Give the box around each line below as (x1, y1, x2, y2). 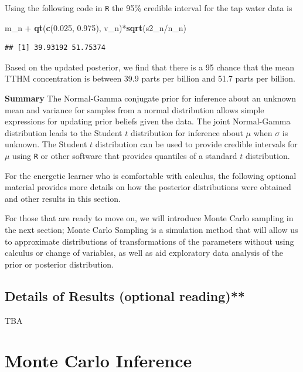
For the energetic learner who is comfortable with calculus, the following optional (5, 169, 297, 181)
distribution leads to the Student (5, 126, 122, 138)
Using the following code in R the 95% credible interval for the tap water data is (5, 2, 292, 13)
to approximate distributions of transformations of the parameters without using (5, 235, 294, 247)
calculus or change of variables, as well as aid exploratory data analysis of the (5, 246, 284, 259)
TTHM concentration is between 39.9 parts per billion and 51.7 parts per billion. (5, 72, 295, 84)
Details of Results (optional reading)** (5, 286, 245, 305)
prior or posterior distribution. (5, 258, 114, 270)
